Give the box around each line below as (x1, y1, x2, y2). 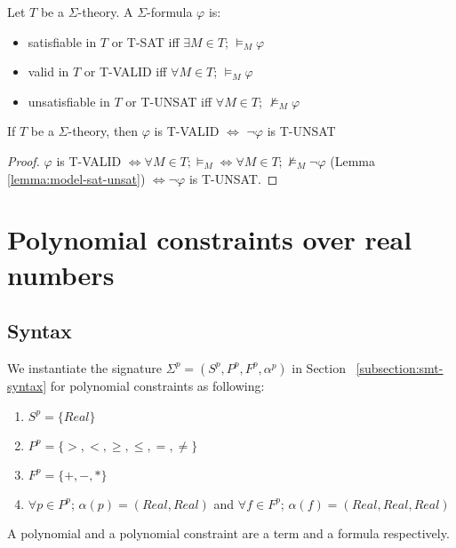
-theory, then (68, 122, 139, 140)
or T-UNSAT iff (125, 91, 212, 110)
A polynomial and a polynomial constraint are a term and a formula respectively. (7, 524, 450, 543)
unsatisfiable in (28, 91, 110, 110)
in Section (292, 358, 346, 377)
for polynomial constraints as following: (50, 376, 265, 394)
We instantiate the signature (7, 358, 163, 377)
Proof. (7, 151, 40, 170)
